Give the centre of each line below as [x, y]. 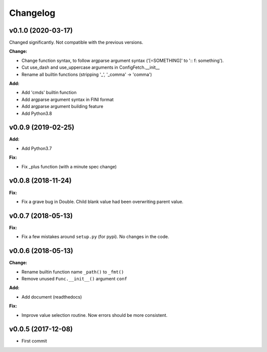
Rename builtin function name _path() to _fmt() [73, 272]
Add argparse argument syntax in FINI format [67, 100]
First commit [34, 341]
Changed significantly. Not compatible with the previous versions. [76, 43]
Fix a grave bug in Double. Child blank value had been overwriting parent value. [103, 201]
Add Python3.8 [37, 113]
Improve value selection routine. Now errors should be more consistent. [94, 315]
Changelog [32, 13]
